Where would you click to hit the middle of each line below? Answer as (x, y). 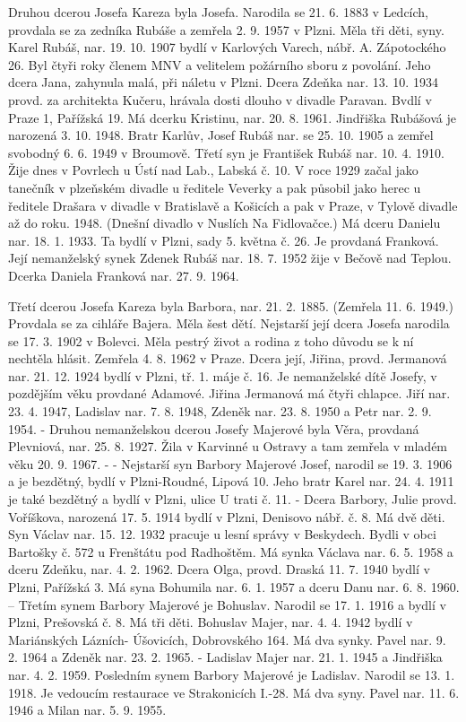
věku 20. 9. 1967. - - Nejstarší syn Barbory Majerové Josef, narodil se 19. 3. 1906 (230, 463)
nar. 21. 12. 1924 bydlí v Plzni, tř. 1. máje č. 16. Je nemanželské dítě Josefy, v (223, 375)
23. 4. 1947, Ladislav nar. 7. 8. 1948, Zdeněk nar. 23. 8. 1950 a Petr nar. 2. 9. (220, 411)
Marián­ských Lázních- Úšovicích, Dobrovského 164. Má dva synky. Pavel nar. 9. (227, 639)
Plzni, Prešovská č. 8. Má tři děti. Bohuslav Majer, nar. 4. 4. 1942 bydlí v (211, 622)
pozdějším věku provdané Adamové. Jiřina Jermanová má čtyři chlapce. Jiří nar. (229, 393)
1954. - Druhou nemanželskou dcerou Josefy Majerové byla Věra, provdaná (214, 428)
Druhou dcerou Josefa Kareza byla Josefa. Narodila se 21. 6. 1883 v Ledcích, (218, 12)
